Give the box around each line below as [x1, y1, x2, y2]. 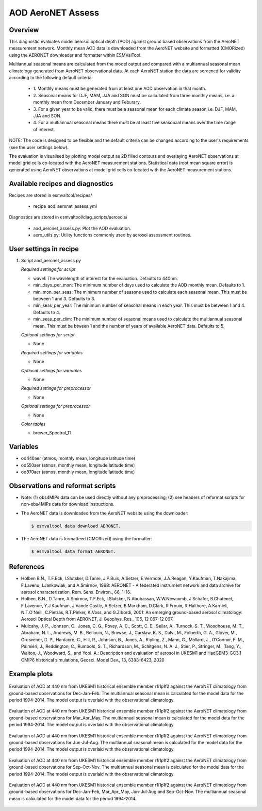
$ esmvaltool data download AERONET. [31, 523, 121, 529]
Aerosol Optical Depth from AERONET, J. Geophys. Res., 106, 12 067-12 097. [21, 616, 174, 622]
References [9, 563, 45, 571]
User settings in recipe [9, 245, 79, 253]
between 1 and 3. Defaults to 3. [33, 296, 96, 302]
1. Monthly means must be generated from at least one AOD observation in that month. [33, 85, 206, 92]
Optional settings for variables [21, 367, 82, 373]
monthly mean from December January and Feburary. [33, 99, 141, 105]
